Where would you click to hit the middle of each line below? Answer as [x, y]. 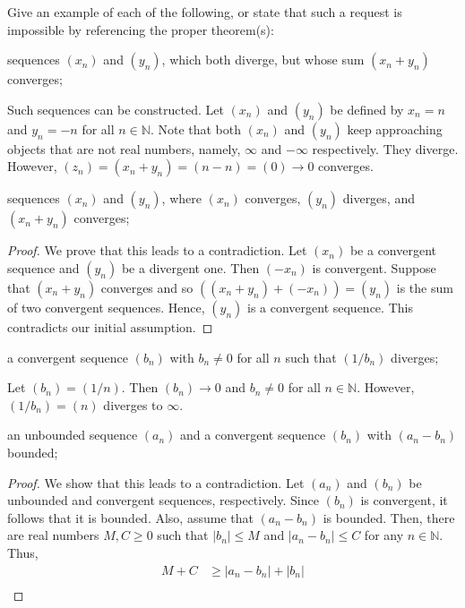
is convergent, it [404, 500]
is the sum [425, 287]
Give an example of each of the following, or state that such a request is [205, 12]
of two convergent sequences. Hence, [106, 307]
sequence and [43, 267]
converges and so [147, 287]
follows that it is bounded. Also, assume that [130, 517]
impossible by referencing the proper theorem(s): [141, 29]
